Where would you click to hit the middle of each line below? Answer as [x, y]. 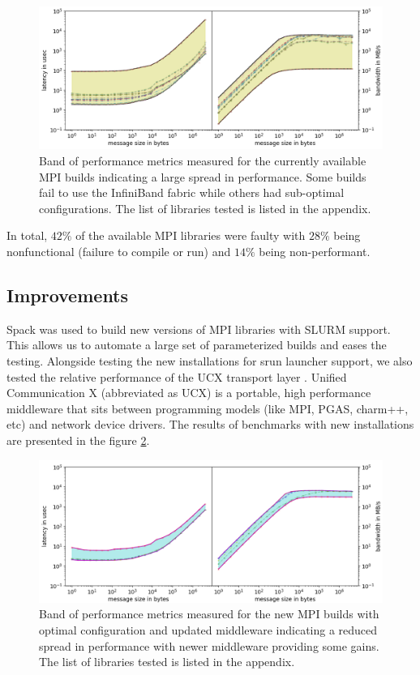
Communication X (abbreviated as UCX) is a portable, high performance [189, 393]
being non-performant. [315, 251]
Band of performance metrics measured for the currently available [203, 160]
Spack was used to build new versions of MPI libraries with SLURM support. [199, 329]
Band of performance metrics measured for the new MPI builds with [209, 614]
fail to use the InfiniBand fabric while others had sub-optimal [192, 192]
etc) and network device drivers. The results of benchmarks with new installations [210, 424]
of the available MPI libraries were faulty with [191, 235]
